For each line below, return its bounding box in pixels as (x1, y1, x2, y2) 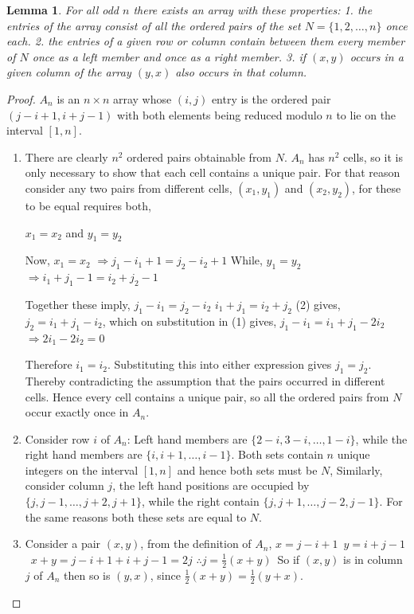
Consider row (25, 430, 90, 447)
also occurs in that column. (175, 64, 307, 80)
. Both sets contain (231, 446, 323, 463)
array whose (112, 90, 172, 107)
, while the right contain (141, 493, 260, 510)
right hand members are (25, 446, 143, 463)
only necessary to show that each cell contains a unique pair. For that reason (25, 164, 400, 181)
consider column (25, 477, 104, 494)
